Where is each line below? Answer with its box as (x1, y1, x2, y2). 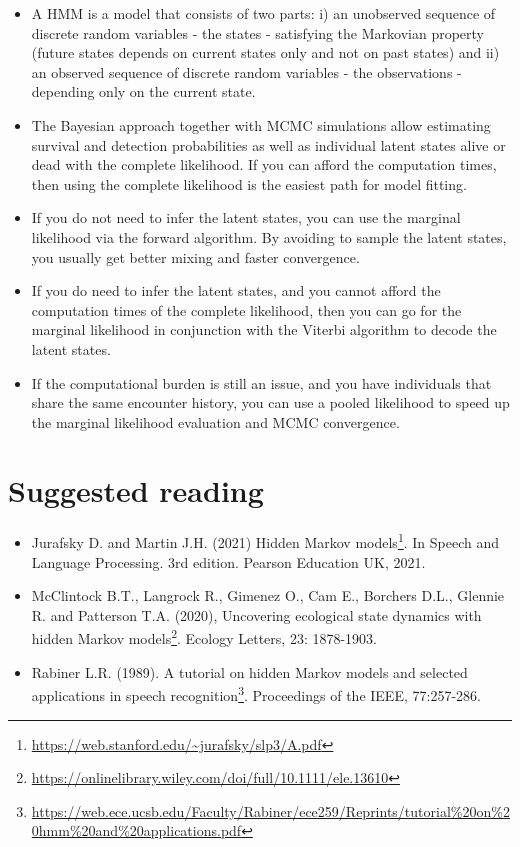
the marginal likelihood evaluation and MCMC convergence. (31, 411, 400, 432)
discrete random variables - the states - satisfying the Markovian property (31, 22, 484, 43)
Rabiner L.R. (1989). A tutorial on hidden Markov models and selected (31, 661, 468, 682)
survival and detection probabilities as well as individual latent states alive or (31, 134, 506, 155)
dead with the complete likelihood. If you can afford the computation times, (31, 154, 497, 175)
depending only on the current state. (31, 81, 256, 102)
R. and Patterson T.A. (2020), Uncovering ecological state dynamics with (31, 604, 482, 625)
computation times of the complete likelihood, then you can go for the (31, 299, 462, 320)
